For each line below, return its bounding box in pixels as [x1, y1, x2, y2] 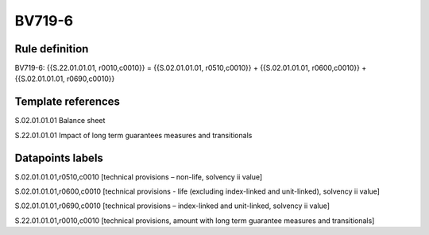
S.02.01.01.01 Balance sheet [14, 116, 106, 125]
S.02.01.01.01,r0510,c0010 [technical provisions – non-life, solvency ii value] [14, 171, 263, 182]
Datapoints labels [14, 151, 103, 164]
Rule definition [14, 42, 89, 56]
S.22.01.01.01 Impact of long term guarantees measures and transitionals [14, 130, 253, 140]
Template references [14, 95, 121, 109]
